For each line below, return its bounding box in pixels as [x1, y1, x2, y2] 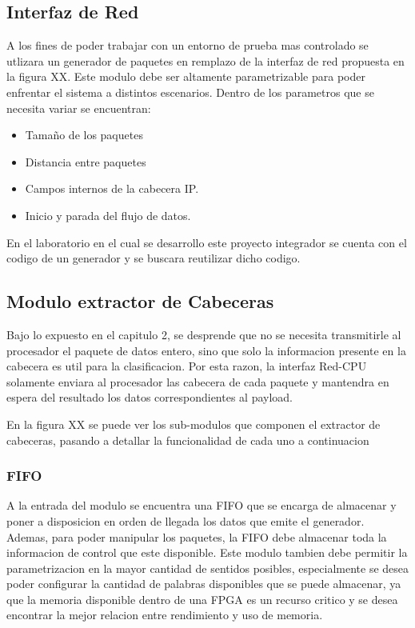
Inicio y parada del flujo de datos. [25, 206, 191, 223]
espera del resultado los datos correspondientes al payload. [6, 389, 293, 406]
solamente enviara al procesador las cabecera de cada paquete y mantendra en [6, 373, 389, 390]
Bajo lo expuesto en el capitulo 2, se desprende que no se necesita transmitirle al [6, 326, 401, 342]
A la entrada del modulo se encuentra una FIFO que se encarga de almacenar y [6, 497, 397, 514]
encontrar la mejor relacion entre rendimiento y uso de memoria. [6, 606, 323, 623]
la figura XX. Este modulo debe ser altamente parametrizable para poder [6, 68, 365, 85]
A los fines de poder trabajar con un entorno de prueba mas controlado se [6, 37, 369, 54]
